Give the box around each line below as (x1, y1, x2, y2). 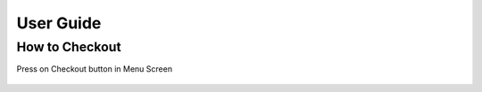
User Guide (16, 13, 102, 33)
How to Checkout (16, 39, 121, 55)
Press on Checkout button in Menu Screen (16, 64, 173, 74)
